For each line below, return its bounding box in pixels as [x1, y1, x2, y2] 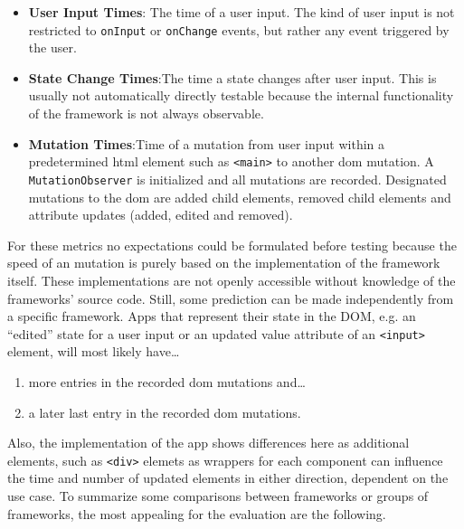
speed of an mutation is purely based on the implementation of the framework [7, 253, 440, 272]
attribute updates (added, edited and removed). [28, 205, 293, 224]
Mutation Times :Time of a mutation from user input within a [28, 134, 385, 153]
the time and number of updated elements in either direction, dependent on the [7, 468, 449, 487]
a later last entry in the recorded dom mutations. [28, 402, 301, 421]
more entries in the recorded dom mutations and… [28, 372, 306, 391]
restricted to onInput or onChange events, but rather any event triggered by [28, 20, 450, 39]
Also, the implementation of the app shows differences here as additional [7, 433, 410, 452]
